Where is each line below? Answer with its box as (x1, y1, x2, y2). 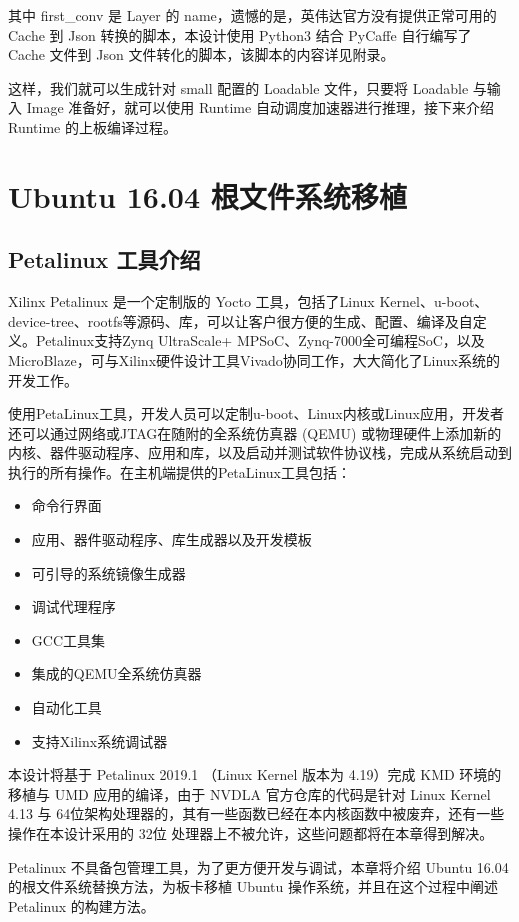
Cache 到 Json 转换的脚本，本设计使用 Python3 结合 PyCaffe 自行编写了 (8, 24, 472, 45)
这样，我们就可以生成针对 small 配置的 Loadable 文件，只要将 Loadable (8, 77, 469, 98)
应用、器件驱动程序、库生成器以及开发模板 (31, 529, 312, 550)
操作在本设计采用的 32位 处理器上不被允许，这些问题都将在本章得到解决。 (8, 823, 494, 844)
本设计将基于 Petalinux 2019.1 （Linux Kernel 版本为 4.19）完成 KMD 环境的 (8, 764, 502, 785)
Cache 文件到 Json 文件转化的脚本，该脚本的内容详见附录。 (8, 44, 395, 65)
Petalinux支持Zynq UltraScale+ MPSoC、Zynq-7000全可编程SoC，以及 (35, 330, 485, 351)
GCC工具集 (31, 629, 106, 650)
